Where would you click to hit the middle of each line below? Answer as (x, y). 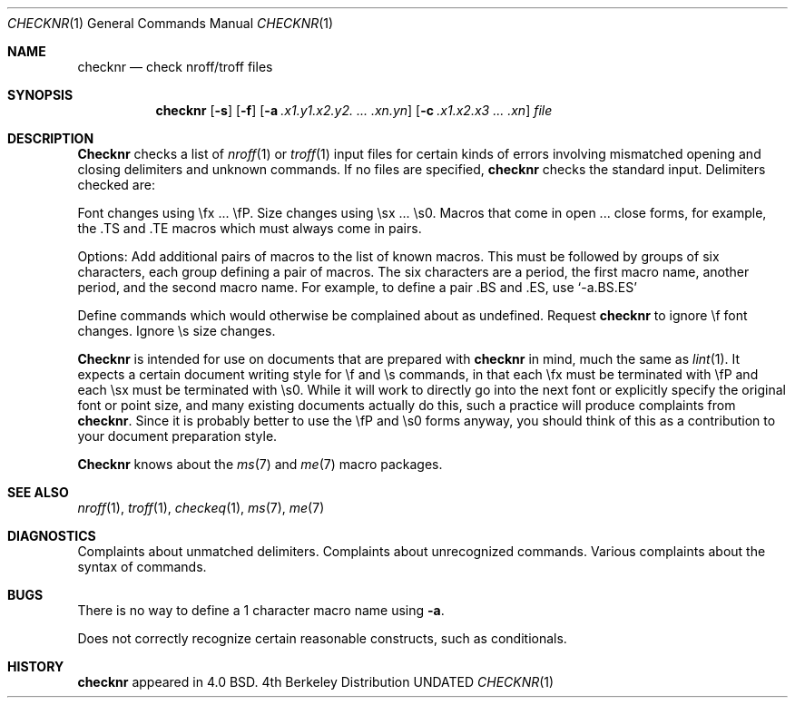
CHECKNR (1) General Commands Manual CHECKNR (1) (171, 23)
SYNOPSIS (40, 95)
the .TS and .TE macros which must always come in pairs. (250, 228)
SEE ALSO (38, 492)
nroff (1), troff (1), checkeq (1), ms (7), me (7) (201, 508)
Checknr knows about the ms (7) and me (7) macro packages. (260, 464)
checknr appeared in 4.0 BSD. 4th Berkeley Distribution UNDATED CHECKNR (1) (316, 682)
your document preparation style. (177, 436)
